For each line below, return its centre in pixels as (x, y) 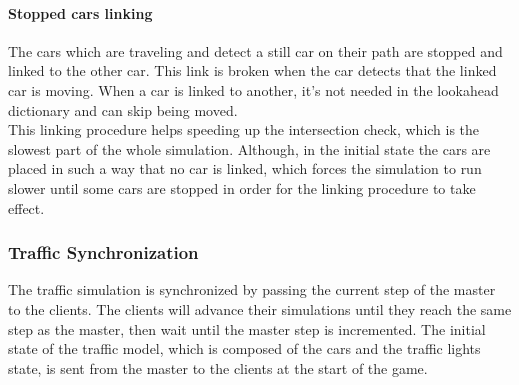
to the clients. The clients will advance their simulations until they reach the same (260, 308)
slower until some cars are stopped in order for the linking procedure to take (242, 187)
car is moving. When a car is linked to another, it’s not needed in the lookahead (253, 89)
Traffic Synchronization (103, 252)
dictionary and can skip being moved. (123, 109)
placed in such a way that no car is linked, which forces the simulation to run (245, 168)
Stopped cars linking (80, 12)
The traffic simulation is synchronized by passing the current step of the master (252, 289)
